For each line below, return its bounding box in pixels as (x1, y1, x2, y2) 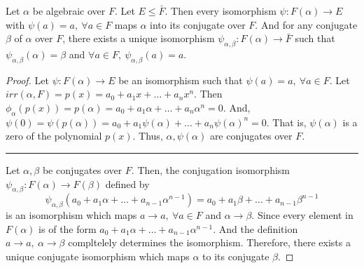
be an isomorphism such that (118, 72, 243, 87)
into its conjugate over (150, 17, 246, 32)
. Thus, (132, 128, 163, 143)
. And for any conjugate (255, 17, 358, 32)
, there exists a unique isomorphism (62, 31, 215, 46)
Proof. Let (6, 72, 49, 87)
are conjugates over (209, 128, 293, 143)
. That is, (266, 114, 307, 129)
